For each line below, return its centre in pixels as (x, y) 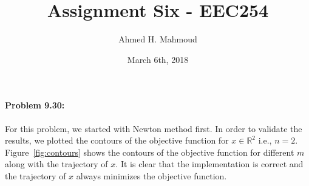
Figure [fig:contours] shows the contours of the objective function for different (150, 152)
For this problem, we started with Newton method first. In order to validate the (154, 128)
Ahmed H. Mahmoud (158, 39)
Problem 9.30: (35, 105)
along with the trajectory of (56, 164)
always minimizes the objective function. (151, 175)
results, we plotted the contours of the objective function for (117, 140)
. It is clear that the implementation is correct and (209, 164)
